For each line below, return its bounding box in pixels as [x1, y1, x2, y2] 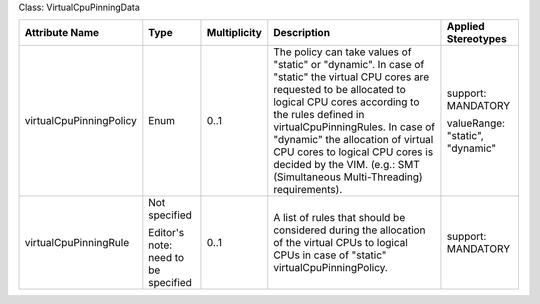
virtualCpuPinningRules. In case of [273, 120, 436, 134]
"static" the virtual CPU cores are [273, 70, 430, 84]
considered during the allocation [273, 223, 426, 237]
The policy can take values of [273, 45, 412, 59]
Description [273, 26, 330, 40]
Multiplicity [206, 26, 262, 40]
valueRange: [446, 116, 505, 130]
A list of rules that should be [273, 211, 406, 225]
